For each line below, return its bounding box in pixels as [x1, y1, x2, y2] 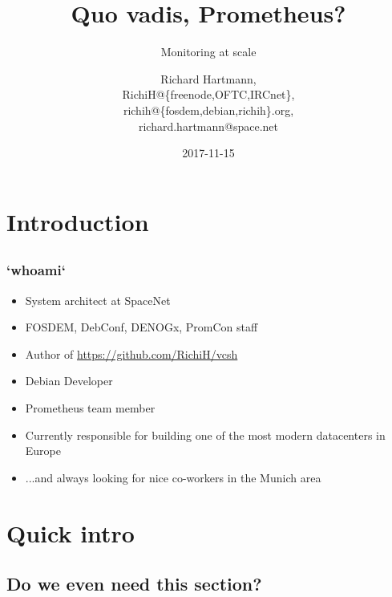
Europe [25, 442, 61, 459]
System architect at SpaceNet [25, 291, 171, 308]
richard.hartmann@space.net [138, 117, 279, 134]
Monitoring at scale [160, 43, 257, 60]
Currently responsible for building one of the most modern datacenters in [25, 426, 386, 443]
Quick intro [6, 516, 135, 549]
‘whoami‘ [6, 260, 66, 280]
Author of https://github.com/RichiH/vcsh [25, 345, 238, 362]
